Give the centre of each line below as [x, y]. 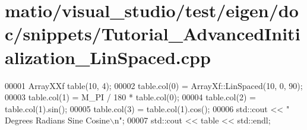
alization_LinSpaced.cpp [108, 57]
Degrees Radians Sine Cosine [57, 120]
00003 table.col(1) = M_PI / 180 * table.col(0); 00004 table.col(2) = [130, 97]
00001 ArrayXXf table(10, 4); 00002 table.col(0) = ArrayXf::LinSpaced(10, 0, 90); [154, 85]
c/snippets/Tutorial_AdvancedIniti [153, 34]
